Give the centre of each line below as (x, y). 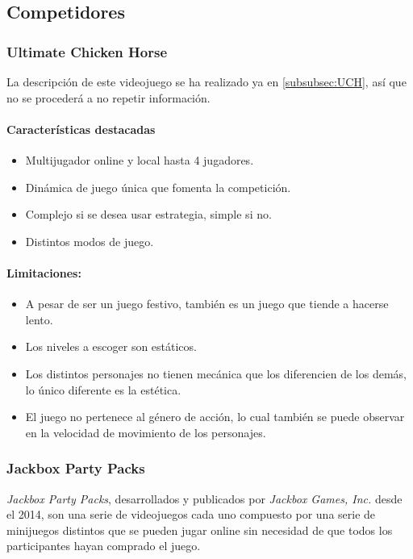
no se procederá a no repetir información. (108, 97)
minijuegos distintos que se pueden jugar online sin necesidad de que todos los (200, 530)
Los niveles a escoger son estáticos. (111, 346)
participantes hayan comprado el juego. (104, 546)
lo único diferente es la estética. (103, 389)
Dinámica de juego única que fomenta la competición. (158, 187)
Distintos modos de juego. (90, 241)
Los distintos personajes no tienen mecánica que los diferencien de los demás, (216, 373)
